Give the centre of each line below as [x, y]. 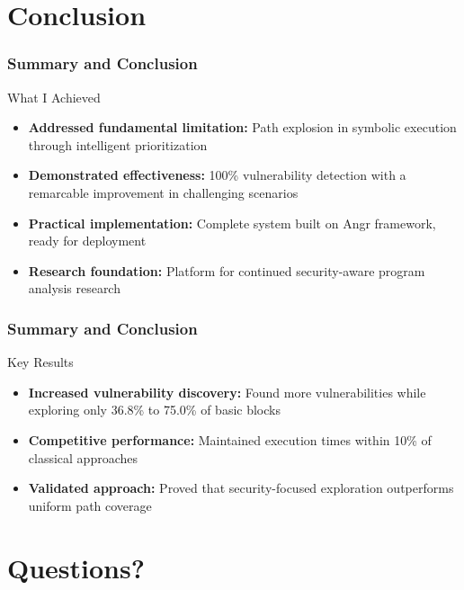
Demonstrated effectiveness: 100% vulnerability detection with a [217, 175]
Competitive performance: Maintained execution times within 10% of [230, 439]
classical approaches [83, 457]
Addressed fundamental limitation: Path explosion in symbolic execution [242, 127]
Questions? [76, 567]
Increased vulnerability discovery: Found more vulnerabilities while [227, 392]
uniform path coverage [90, 505]
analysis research [74, 288]
